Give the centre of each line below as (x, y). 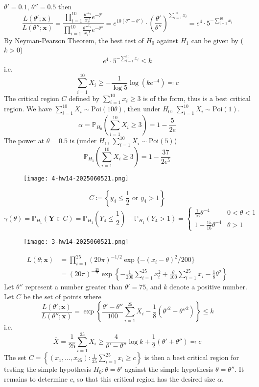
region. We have (28, 109)
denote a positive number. (208, 287)
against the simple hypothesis (169, 369)
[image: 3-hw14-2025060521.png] (76, 242)
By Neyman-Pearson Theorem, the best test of (74, 40)
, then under (142, 109)
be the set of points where (62, 296)
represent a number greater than (74, 287)
